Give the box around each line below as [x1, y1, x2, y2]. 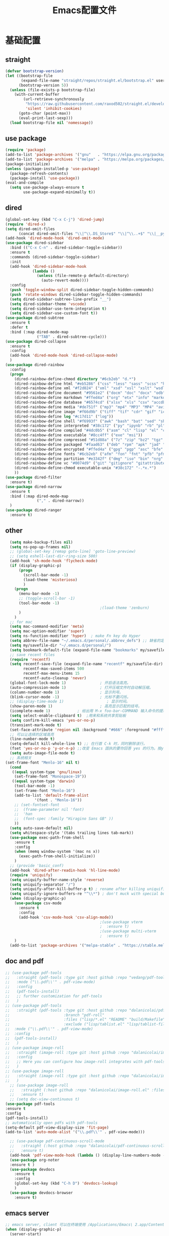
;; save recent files [10, 652, 55, 657]
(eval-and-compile [5, 180, 44, 186]
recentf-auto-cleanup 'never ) [23, 676, 87, 681]
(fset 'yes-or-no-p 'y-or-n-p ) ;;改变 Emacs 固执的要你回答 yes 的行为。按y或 [10, 746, 167, 751]
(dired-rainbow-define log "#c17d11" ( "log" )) [14, 414, 114, 419]
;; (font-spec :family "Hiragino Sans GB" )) [14, 816, 114, 821]
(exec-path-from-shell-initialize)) [18, 854, 96, 859]
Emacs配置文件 [52, 5, 117, 16]
